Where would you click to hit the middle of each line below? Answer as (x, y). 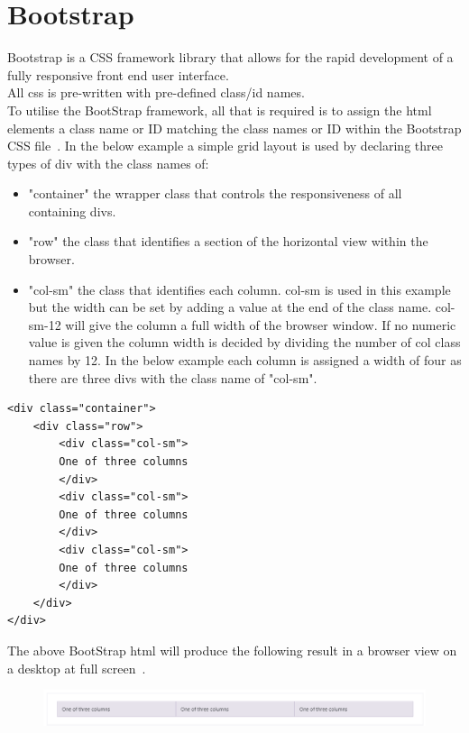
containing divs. (72, 211)
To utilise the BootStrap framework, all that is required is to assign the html (220, 110)
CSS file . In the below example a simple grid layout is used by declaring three (225, 146)
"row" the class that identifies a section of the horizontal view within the (228, 241)
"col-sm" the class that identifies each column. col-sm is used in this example (239, 289)
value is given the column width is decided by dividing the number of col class (244, 342)
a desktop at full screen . (77, 668)
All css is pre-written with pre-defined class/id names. (156, 92)
